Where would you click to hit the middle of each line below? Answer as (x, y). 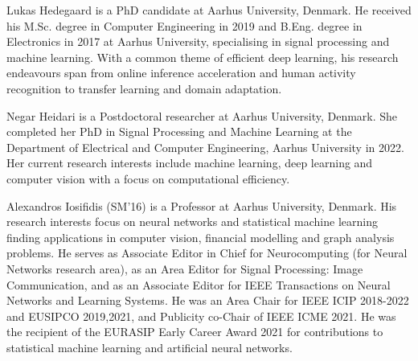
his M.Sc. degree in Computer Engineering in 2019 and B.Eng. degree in (184, 25)
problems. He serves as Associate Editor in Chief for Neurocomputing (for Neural (207, 253)
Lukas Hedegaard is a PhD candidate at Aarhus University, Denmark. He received (209, 10)
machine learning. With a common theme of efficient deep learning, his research (203, 57)
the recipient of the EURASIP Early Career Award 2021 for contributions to (195, 332)
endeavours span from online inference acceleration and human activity (181, 73)
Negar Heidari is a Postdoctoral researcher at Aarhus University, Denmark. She (202, 115)
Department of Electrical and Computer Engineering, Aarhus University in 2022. (205, 147)
